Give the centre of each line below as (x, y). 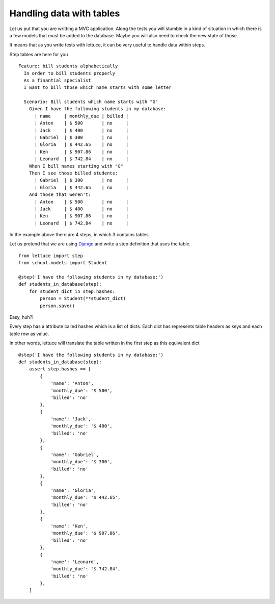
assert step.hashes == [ (60, 369)
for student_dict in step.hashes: (72, 291)
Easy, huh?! (21, 317)
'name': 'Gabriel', (75, 455)
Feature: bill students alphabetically (68, 66)
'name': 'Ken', (70, 526)
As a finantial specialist (57, 80)
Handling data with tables (65, 13)
